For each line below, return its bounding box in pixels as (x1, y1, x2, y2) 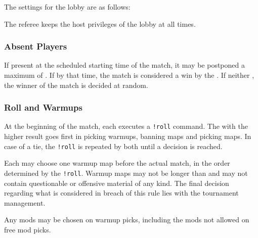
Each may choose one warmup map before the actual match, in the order (4, 158, 230, 168)
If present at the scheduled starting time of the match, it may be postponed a (4, 60, 245, 70)
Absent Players (4, 40, 67, 53)
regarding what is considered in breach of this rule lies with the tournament (4, 187, 239, 198)
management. (4, 197, 46, 208)
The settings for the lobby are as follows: (4, 2, 131, 12)
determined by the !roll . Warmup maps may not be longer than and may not (4, 167, 248, 178)
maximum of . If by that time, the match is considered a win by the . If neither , (4, 70, 254, 80)
